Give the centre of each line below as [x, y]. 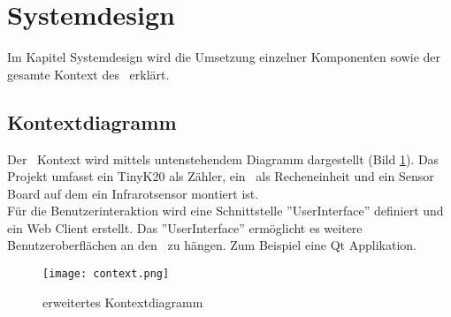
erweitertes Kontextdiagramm [123, 302]
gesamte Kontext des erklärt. [88, 74]
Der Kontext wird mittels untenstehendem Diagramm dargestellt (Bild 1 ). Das [223, 158]
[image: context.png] [106, 274]
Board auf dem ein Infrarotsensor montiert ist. [133, 193]
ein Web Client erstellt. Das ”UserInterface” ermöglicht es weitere [185, 227]
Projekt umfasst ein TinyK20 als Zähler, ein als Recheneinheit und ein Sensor [221, 176]
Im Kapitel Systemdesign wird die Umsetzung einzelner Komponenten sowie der [224, 57]
